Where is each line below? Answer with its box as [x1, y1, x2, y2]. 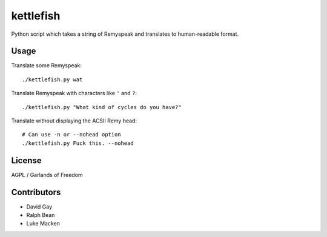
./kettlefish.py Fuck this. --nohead [22, 139, 134, 147]
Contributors [11, 187, 61, 197]
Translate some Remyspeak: [11, 62, 82, 69]
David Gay [26, 203, 53, 210]
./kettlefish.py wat [22, 76, 83, 83]
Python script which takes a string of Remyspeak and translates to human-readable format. [11, 30, 239, 38]
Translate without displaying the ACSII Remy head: [11, 117, 137, 124]
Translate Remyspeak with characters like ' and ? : [11, 90, 137, 97]
